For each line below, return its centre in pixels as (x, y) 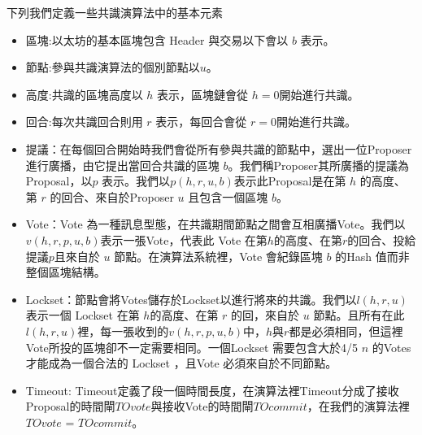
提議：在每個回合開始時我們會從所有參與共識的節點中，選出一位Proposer (219, 148)
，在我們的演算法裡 (358, 406)
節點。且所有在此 (359, 315)
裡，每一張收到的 (123, 331)
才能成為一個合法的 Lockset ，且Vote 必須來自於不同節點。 (181, 363)
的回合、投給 (382, 239)
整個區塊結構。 (65, 272)
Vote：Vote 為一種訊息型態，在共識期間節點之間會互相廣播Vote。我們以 (215, 224)
